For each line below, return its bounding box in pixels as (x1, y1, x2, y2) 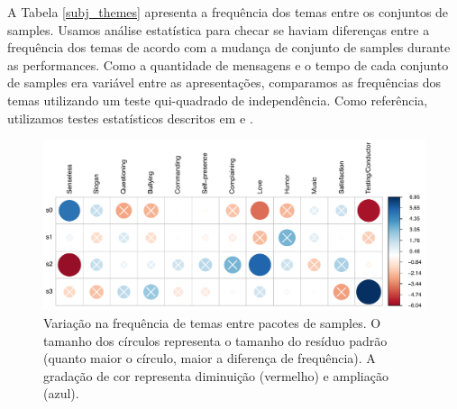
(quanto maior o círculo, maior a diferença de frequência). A (43, 349, 376, 368)
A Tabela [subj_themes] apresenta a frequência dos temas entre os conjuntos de (7, 3, 449, 21)
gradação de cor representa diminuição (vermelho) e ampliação (43, 366, 388, 385)
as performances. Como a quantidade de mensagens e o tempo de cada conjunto (7, 55, 449, 74)
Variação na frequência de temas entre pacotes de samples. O (43, 313, 381, 332)
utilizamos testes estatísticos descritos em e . (7, 108, 253, 127)
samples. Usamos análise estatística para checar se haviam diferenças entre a (7, 20, 430, 39)
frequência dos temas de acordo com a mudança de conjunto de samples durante (7, 38, 451, 57)
